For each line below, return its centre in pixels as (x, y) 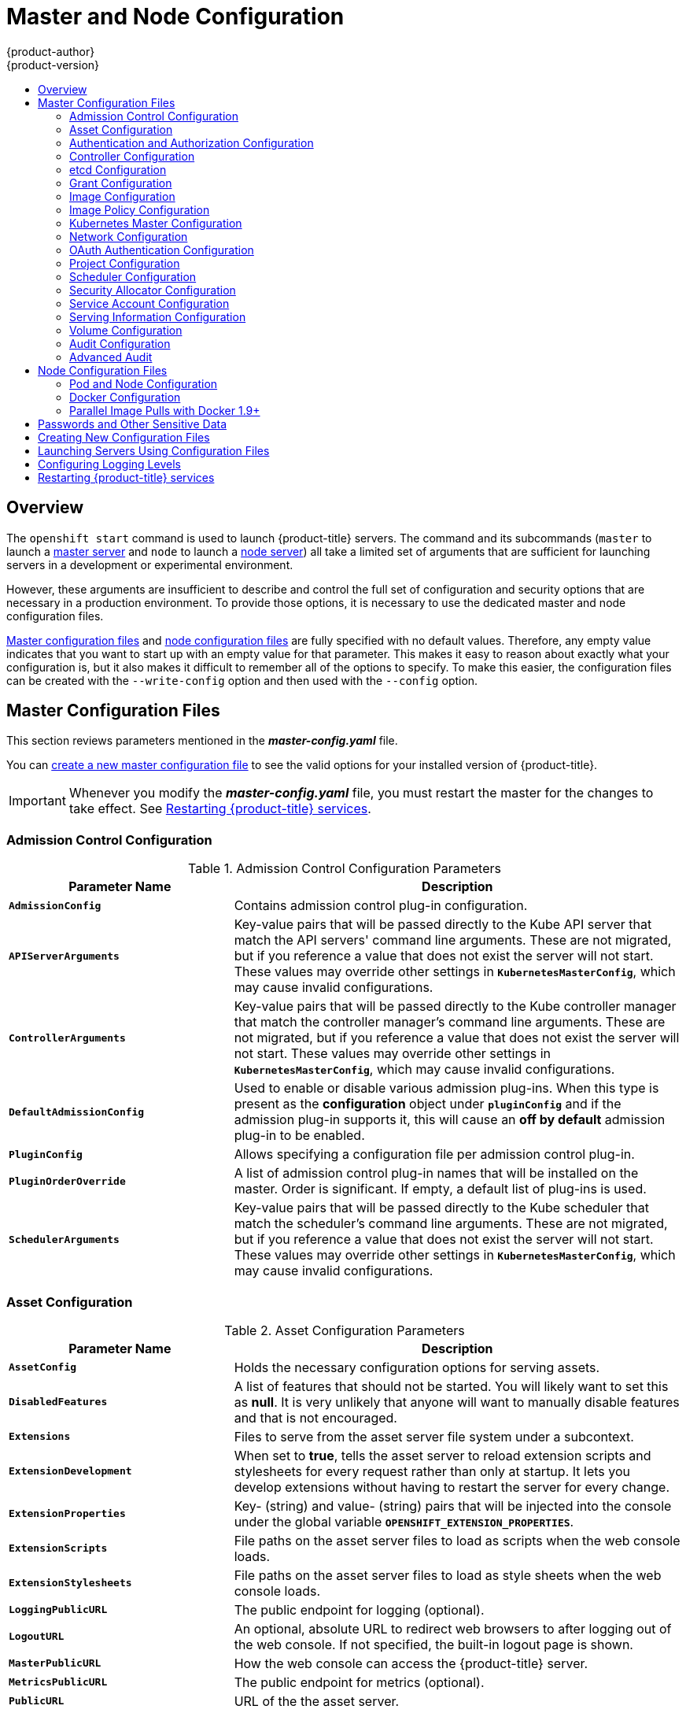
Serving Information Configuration (158, 316)
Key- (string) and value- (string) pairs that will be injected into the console (453, 1506)
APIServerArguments (64, 956)
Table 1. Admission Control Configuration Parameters (345, 869)
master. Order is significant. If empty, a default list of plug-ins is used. (440, 1189)
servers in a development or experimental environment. (150, 564)
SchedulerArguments (64, 1239)
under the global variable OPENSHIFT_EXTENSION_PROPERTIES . (404, 1521)
